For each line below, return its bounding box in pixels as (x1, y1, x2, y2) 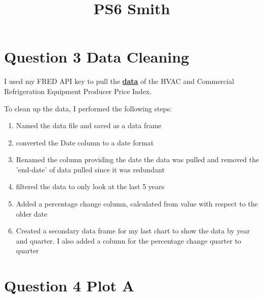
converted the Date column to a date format (16, 137, 154, 147)
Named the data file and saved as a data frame (16, 120, 162, 131)
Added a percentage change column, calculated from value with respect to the (16, 198, 258, 209)
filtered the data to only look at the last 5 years (16, 181, 165, 192)
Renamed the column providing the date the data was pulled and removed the (16, 154, 259, 165)
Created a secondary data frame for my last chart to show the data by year (16, 225, 250, 236)
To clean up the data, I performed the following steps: (4, 103, 172, 113)
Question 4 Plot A (4, 275, 135, 296)
